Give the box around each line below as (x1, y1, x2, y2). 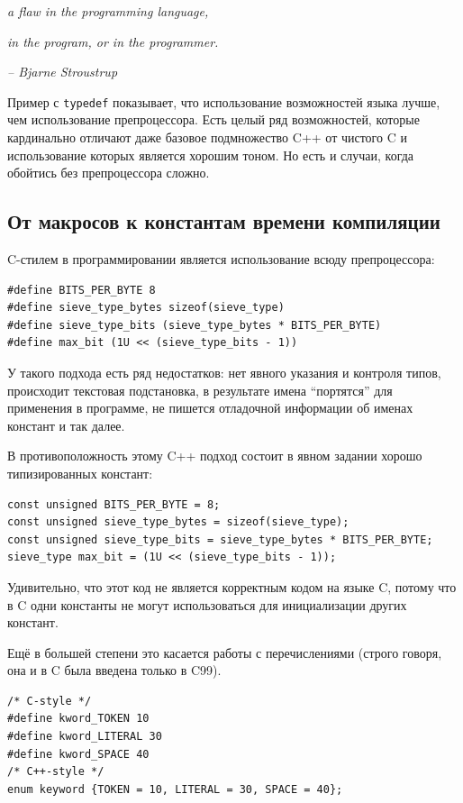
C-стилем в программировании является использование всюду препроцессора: (7, 250, 435, 269)
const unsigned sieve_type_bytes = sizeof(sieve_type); (7, 516, 350, 529)
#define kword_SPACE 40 (7, 747, 150, 761)
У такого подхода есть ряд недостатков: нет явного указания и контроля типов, (7, 362, 441, 381)
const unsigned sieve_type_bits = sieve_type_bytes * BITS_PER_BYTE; (7, 533, 433, 546)
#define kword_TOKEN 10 (7, 712, 150, 725)
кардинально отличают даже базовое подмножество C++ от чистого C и (7, 128, 407, 147)
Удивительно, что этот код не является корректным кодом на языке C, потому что (7, 577, 457, 596)
